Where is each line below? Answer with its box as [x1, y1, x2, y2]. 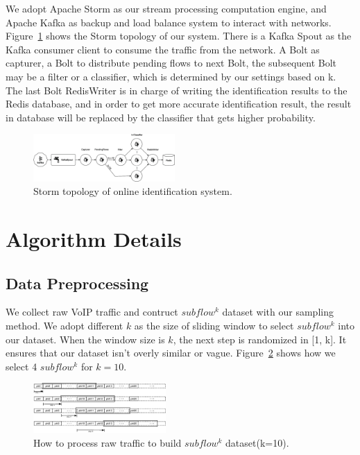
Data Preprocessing [6, 272, 149, 293]
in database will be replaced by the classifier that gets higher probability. [6, 110, 316, 124]
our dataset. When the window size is [6, 332, 165, 346]
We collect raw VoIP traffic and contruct [6, 304, 178, 319]
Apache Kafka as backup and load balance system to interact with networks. [6, 15, 332, 29]
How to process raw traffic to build [33, 435, 182, 449]
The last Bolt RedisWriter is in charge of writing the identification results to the [6, 83, 348, 97]
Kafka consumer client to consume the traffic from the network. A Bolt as [6, 42, 320, 56]
